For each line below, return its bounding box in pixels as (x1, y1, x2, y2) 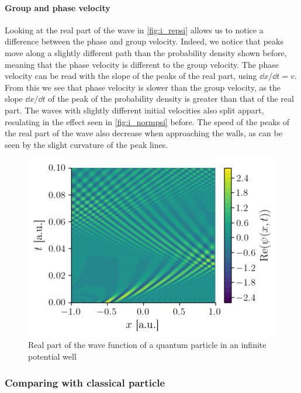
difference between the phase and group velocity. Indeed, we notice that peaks (5, 35, 283, 47)
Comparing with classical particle (5, 375, 165, 389)
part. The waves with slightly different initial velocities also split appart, (5, 104, 264, 116)
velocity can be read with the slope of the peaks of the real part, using (5, 70, 257, 82)
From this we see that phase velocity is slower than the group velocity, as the (5, 81, 281, 93)
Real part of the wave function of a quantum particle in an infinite (28, 339, 267, 351)
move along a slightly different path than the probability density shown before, (5, 46, 287, 58)
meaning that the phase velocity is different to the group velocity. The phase (5, 58, 279, 70)
